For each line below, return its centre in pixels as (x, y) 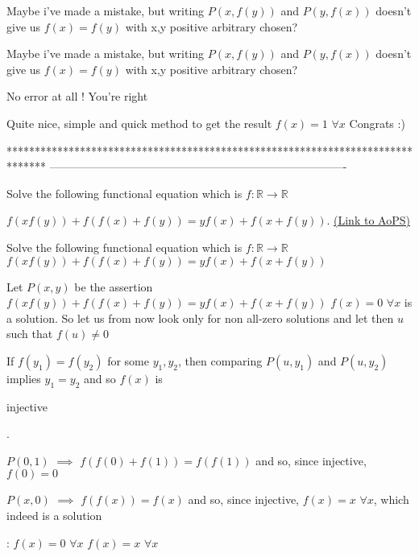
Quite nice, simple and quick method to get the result (139, 123)
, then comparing (220, 360)
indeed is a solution (54, 516)
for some (128, 360)
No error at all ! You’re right (77, 96)
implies (24, 378)
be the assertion (114, 286)
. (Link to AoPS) (368, 220)
